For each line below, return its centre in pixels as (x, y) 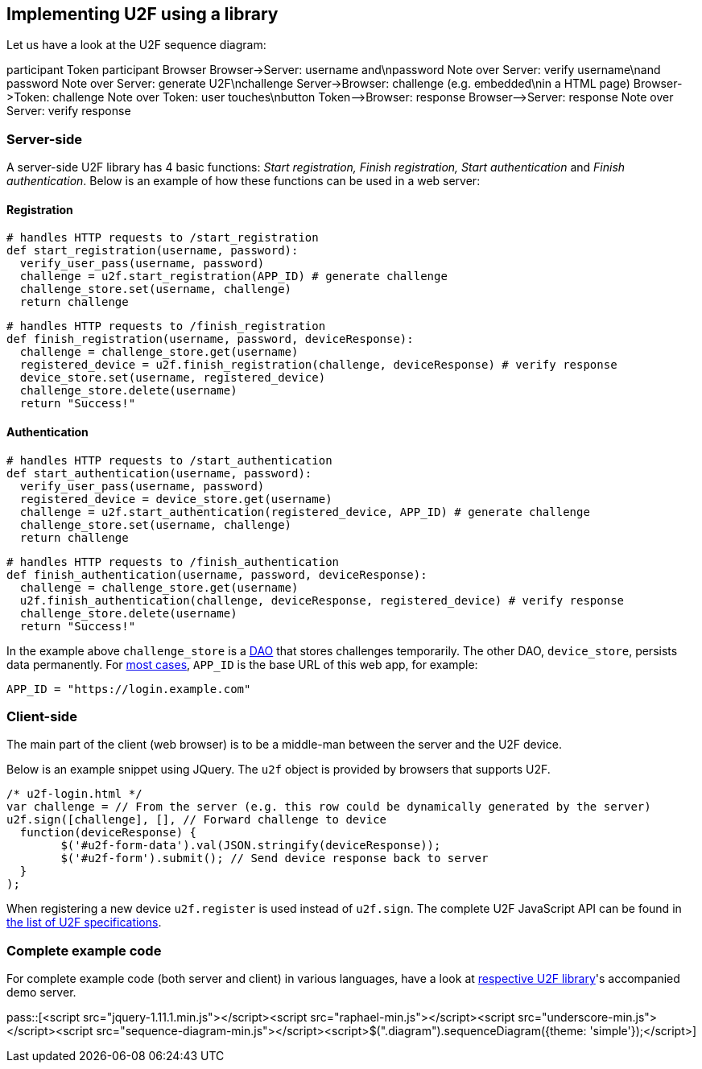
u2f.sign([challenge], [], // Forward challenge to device (197, 820)
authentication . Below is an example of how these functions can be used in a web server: (244, 181)
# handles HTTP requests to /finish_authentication (173, 561)
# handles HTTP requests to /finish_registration (166, 326)
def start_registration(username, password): (153, 251)
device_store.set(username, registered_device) (173, 378)
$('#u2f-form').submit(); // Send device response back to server (275, 859)
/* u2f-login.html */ (74, 794)
